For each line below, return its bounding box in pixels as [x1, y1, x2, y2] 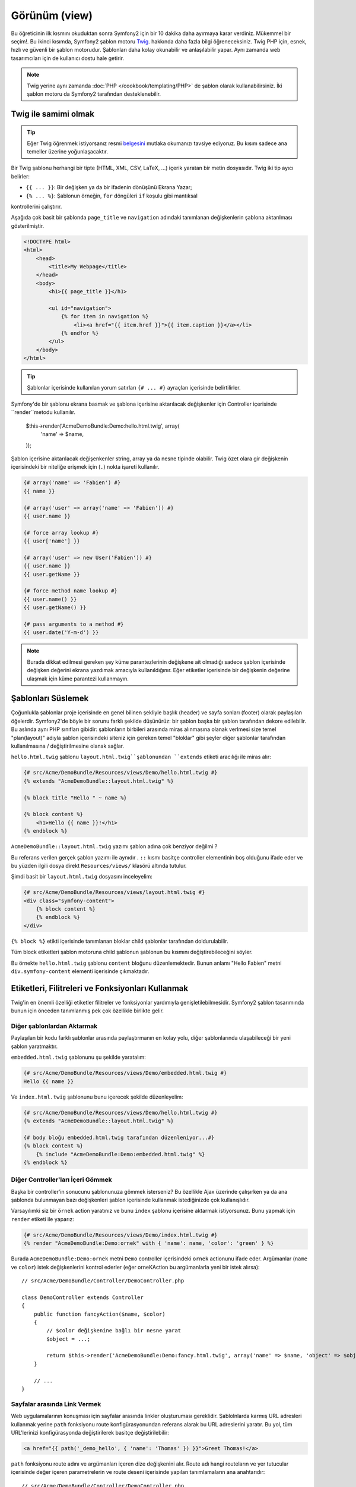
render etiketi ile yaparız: [11, 1215, 74, 1222]
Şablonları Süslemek [11, 694, 89, 704]
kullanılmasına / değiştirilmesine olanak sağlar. [11, 742, 125, 749]
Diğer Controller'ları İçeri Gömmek [11, 1175, 112, 1184]
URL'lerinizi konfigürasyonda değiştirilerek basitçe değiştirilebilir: [11, 1429, 169, 1436]
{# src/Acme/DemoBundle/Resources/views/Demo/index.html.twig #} [23, 1231, 218, 1238]
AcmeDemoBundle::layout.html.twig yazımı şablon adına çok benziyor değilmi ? [11, 843, 218, 850]
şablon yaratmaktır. [11, 1043, 58, 1050]
